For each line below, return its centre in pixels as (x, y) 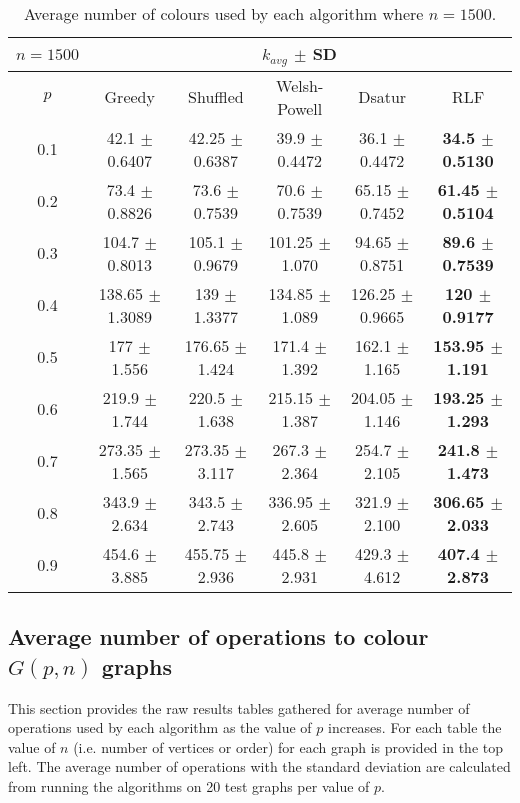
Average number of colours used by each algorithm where (223, 13)
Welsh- (300, 85)
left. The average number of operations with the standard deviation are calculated (259, 766)
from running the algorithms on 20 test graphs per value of (189, 785)
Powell (300, 108)
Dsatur (382, 97)
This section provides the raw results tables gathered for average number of (239, 707)
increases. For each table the (415, 727)
